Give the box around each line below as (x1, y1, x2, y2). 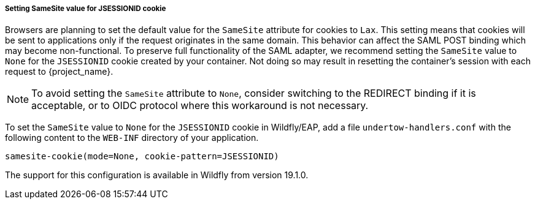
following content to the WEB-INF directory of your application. (5, 132, 259, 143)
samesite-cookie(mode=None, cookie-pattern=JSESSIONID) (5, 151, 279, 162)
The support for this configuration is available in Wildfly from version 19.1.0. (5, 170, 309, 181)
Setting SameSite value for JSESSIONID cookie (5, 4, 166, 13)
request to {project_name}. (5, 66, 114, 77)
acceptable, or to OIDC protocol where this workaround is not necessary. (31, 99, 369, 112)
